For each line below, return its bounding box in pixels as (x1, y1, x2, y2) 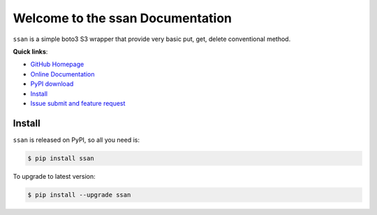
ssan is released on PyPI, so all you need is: (13, 136, 140, 144)
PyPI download (30, 80, 74, 88)
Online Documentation (30, 70, 95, 78)
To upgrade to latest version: (13, 172, 96, 180)
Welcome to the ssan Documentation (13, 10, 232, 26)
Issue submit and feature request (30, 99, 126, 107)
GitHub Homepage (30, 60, 84, 69)
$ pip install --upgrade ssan (27, 191, 131, 198)
